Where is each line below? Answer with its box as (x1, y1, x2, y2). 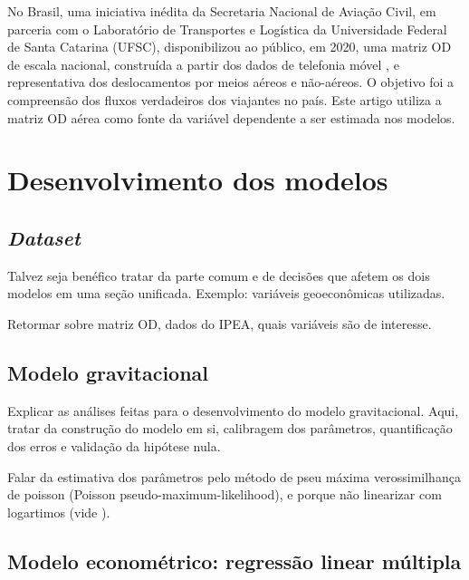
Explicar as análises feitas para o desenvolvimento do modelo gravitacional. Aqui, (7, 401, 459, 420)
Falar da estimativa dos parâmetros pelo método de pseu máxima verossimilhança (7, 467, 461, 486)
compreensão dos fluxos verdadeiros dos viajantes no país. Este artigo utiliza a (7, 90, 442, 109)
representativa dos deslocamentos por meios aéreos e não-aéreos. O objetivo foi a (7, 72, 454, 92)
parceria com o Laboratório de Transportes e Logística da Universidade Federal (7, 19, 447, 38)
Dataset (7, 223, 81, 251)
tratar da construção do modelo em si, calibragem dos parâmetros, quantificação (7, 419, 453, 438)
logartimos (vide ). (7, 502, 110, 521)
